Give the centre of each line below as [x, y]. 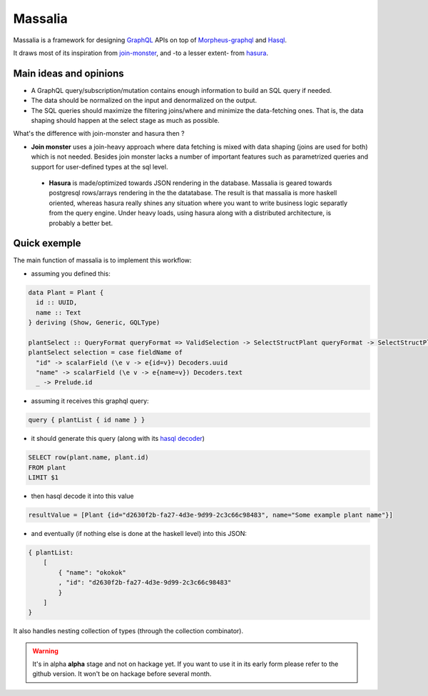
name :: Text [58, 312]
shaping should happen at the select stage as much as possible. [126, 121]
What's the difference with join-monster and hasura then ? [99, 134]
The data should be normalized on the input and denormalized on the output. [144, 101]
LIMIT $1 [44, 478]
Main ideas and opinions [68, 73]
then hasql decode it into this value [82, 496]
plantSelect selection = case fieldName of [106, 353]
